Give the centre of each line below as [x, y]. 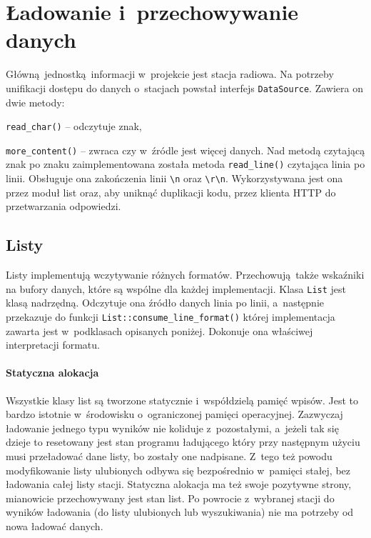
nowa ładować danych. [55, 526]
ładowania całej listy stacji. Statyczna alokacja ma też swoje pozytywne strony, [179, 484]
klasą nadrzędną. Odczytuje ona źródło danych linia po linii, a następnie [165, 303]
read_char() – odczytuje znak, [74, 126]
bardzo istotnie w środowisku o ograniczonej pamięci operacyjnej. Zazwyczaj [174, 414]
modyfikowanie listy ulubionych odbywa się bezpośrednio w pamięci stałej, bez [178, 470]
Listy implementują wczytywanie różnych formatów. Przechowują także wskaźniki [185, 275]
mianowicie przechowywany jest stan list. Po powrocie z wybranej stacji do [170, 498]
